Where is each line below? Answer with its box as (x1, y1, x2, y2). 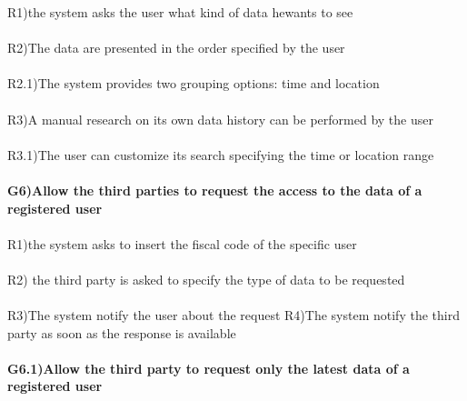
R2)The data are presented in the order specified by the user (7, 38, 345, 57)
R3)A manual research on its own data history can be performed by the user (7, 109, 433, 128)
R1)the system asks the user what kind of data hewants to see (7, 3, 353, 21)
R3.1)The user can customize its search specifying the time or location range (7, 145, 434, 164)
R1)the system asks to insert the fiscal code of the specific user (7, 234, 357, 253)
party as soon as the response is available (7, 323, 236, 342)
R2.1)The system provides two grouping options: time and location (7, 74, 380, 93)
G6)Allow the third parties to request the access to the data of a (7, 180, 422, 199)
